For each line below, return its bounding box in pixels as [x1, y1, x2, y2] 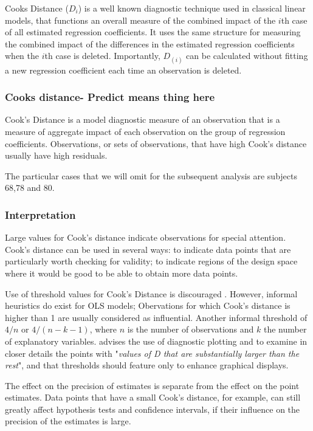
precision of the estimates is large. [5, 415, 131, 427]
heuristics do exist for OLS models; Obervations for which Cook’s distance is [5, 299, 291, 312]
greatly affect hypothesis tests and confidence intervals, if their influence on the [5, 402, 300, 415]
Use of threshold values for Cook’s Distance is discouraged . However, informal [5, 287, 298, 300]
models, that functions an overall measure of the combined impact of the [5, 13, 276, 26]
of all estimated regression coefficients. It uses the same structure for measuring [5, 26, 301, 38]
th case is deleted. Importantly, [44, 49, 160, 62]
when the [5, 49, 39, 62]
